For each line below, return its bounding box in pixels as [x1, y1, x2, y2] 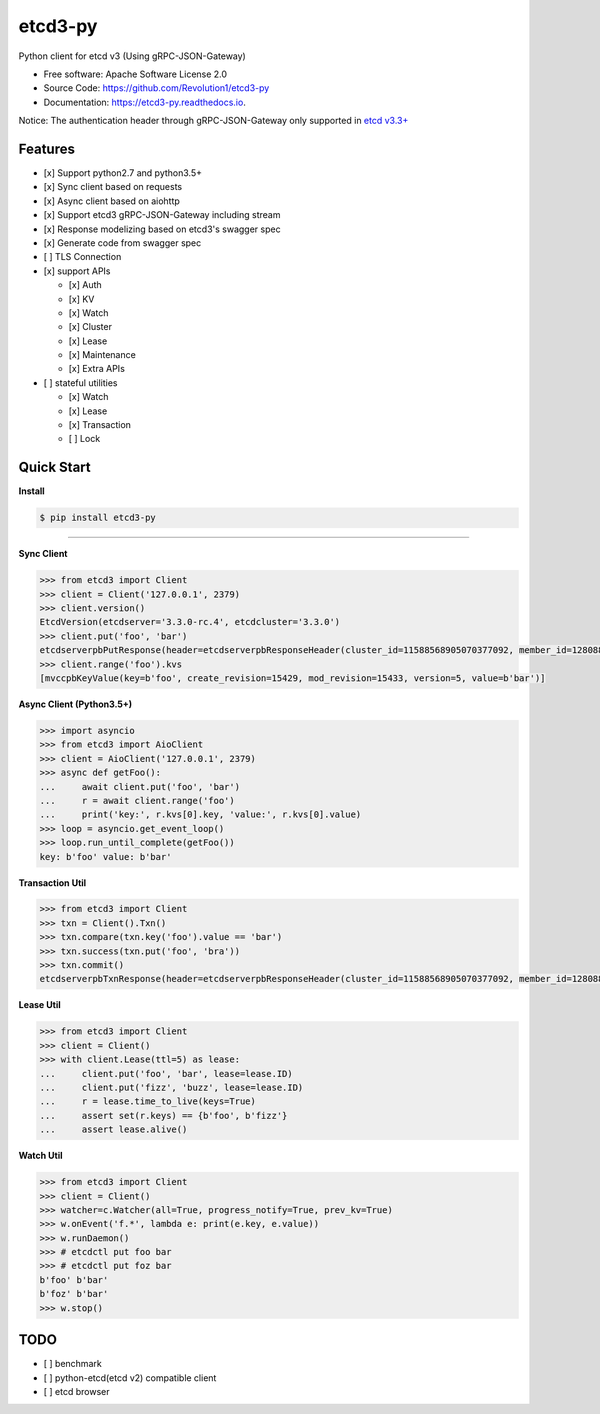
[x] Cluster [68, 321, 112, 333]
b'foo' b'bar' [39, 1274, 109, 1285]
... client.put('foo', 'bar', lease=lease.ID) [39, 1068, 294, 1079]
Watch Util [18, 1150, 64, 1162]
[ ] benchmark [43, 1358, 102, 1370]
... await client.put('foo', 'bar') [39, 781, 240, 792]
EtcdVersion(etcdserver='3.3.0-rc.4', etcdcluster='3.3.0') [39, 616, 341, 628]
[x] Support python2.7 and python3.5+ [43, 167, 203, 179]
